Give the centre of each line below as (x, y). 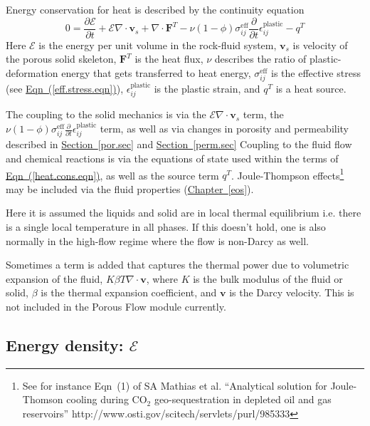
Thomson (43, 399)
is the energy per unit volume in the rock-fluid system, (158, 45)
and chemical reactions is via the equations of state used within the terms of (172, 159)
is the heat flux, (169, 59)
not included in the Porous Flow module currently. (116, 307)
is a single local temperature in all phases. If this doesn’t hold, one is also (166, 227)
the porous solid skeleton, (61, 59)
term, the (263, 114)
